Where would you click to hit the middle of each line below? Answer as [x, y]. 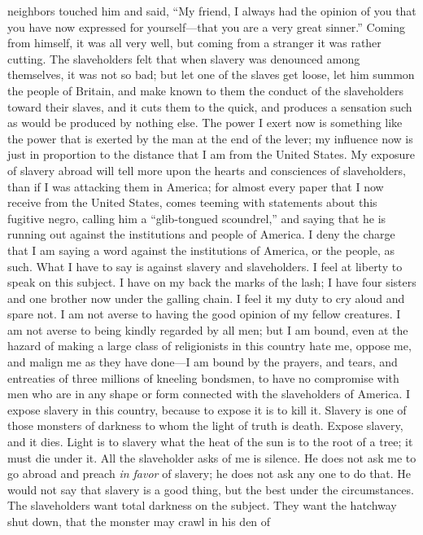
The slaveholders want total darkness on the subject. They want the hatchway [202, 505]
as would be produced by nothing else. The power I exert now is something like [205, 123]
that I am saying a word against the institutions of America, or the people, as [201, 250]
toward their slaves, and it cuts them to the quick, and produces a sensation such [210, 106]
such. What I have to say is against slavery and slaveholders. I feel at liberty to [205, 266]
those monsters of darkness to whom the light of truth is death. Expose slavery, [205, 425]
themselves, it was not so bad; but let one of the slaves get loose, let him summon [211, 75]
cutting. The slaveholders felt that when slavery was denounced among [184, 58]
